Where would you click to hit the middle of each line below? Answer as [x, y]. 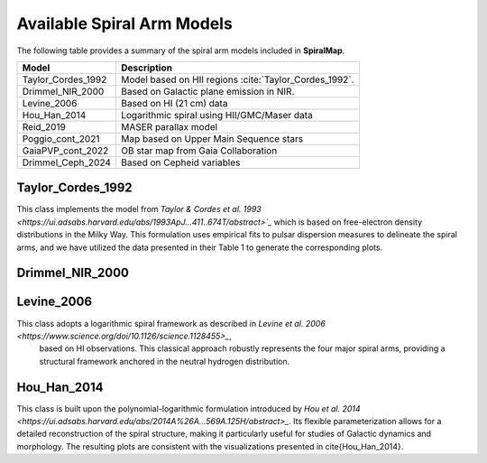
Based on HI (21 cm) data [174, 103]
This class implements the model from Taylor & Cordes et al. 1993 [139, 209]
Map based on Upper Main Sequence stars [212, 138]
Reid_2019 [44, 126]
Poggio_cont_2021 [61, 138]
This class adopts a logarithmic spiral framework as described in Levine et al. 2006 [171, 323]
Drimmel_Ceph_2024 [67, 162]
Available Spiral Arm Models [125, 23]
